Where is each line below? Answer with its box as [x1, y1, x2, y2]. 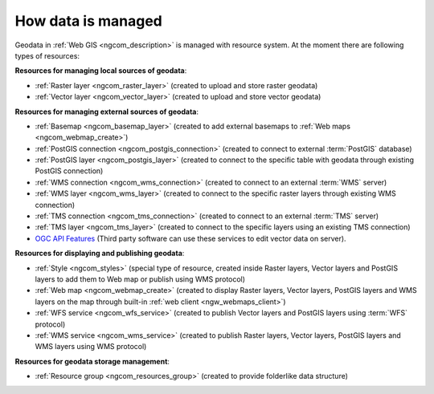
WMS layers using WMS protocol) [35, 342, 147, 351]
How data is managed [14, 12, 162, 30]
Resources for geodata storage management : [14, 356, 170, 366]
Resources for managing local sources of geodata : [14, 66, 187, 75]
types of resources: [14, 51, 80, 60]
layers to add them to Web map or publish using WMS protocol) [35, 274, 245, 284]
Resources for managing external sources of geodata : [14, 107, 199, 116]
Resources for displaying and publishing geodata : [14, 249, 185, 258]
